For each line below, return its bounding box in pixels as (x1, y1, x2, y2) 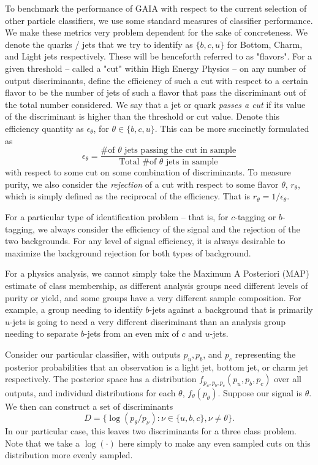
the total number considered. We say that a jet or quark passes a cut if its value (5, 98, 306, 110)
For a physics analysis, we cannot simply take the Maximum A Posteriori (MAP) (5, 267, 309, 280)
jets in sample (166, 158, 218, 167)
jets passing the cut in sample (124, 146, 237, 155)
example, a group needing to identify (5, 303, 143, 316)
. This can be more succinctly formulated (154, 121, 309, 134)
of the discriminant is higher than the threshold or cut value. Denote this (5, 110, 279, 123)
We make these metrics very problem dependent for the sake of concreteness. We (5, 26, 308, 39)
